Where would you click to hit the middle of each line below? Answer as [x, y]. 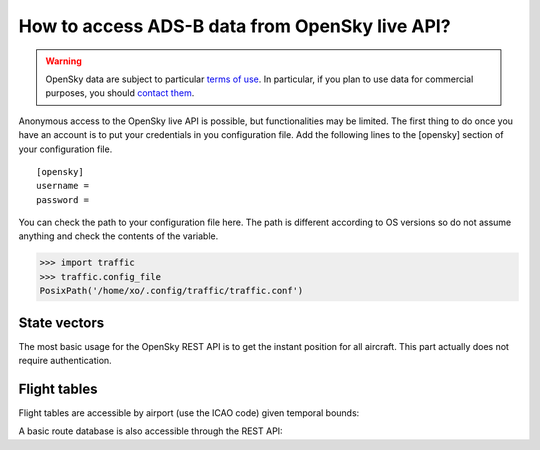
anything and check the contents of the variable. [118, 236]
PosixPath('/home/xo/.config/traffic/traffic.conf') [171, 291]
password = [63, 199]
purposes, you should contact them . [120, 93]
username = [63, 186]
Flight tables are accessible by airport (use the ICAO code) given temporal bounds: [189, 413]
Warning [63, 61]
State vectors [61, 322]
